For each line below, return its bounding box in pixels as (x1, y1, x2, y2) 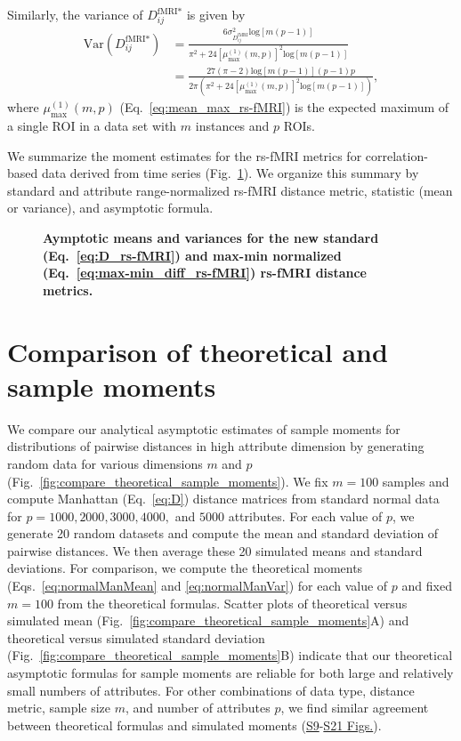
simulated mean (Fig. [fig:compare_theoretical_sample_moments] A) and (7, 611, 409, 630)
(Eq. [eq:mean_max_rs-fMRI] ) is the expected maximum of (119, 98, 449, 117)
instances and (195, 117, 270, 135)
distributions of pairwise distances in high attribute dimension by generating (7, 437, 425, 455)
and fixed (401, 576, 452, 595)
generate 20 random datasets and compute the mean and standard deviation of (7, 524, 439, 543)
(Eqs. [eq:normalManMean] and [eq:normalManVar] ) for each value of (7, 576, 388, 595)
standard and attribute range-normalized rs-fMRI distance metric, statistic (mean (7, 181, 453, 199)
